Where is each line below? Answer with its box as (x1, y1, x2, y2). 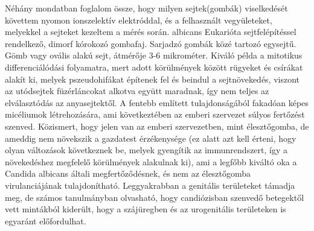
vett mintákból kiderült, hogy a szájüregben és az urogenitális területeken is (5, 203, 286, 215)
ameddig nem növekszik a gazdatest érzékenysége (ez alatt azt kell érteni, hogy (5, 131, 296, 144)
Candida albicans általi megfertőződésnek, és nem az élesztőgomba (5, 167, 251, 180)
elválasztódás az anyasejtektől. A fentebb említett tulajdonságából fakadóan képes (5, 96, 309, 109)
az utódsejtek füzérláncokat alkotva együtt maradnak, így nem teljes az (5, 84, 269, 97)
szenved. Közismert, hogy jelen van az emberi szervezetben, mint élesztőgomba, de (5, 119, 309, 132)
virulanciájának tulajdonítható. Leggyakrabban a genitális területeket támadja (5, 179, 295, 191)
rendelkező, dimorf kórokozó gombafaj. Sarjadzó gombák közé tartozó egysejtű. (5, 37, 296, 49)
